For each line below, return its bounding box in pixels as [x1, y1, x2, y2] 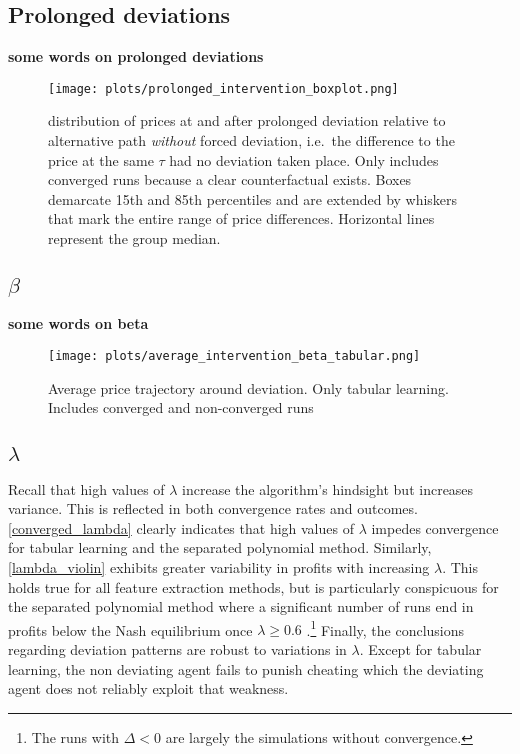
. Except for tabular [359, 639, 482, 660]
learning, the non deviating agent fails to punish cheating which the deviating [8, 658, 484, 679]
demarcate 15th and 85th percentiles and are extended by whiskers [48, 188, 458, 209]
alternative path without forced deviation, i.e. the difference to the [48, 130, 455, 151]
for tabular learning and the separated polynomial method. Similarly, [8, 537, 432, 558]
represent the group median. [48, 228, 221, 249]
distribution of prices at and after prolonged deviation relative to [48, 110, 446, 131]
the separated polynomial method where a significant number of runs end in [8, 596, 474, 617]
